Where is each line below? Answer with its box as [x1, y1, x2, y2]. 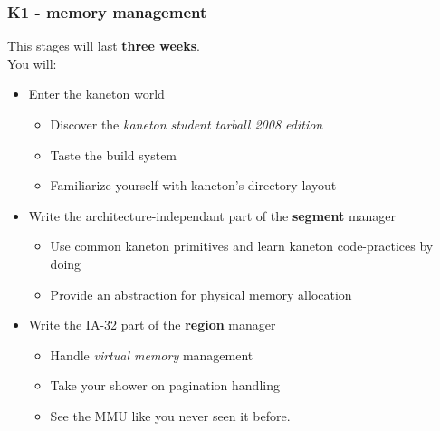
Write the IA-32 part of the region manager [28, 315, 276, 334]
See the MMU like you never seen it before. [50, 406, 291, 425]
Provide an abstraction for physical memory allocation [50, 284, 352, 303]
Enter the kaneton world [28, 84, 165, 103]
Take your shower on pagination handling [50, 376, 280, 395]
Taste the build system [50, 145, 177, 164]
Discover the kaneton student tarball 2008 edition [50, 115, 323, 133]
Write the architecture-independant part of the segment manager [28, 206, 397, 225]
